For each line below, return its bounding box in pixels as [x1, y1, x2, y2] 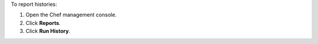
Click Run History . [25, 28, 71, 35]
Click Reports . [25, 19, 61, 26]
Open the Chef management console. [25, 12, 117, 19]
